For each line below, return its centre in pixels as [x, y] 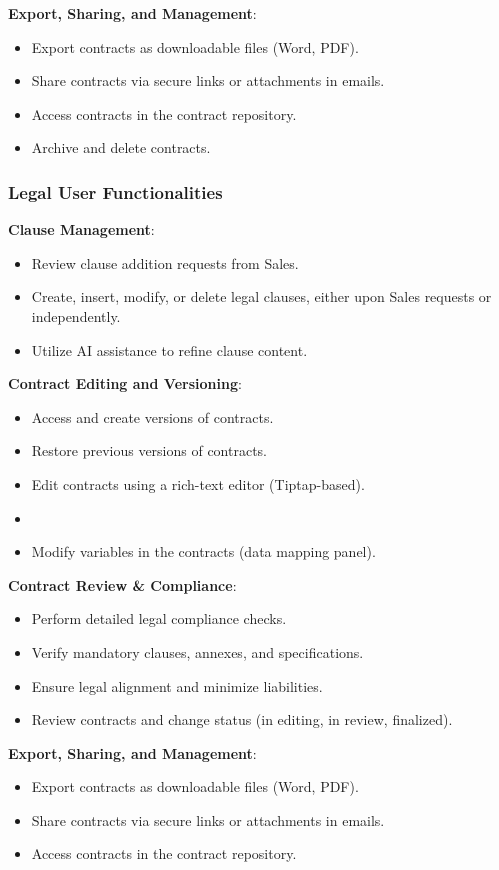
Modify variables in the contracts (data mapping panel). [203, 551]
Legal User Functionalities [115, 191]
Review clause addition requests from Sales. [165, 262]
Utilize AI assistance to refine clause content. [169, 349]
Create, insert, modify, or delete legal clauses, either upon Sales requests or [261, 296]
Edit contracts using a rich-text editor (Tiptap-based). [198, 483]
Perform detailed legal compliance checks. [159, 618]
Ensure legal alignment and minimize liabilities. [177, 685]
